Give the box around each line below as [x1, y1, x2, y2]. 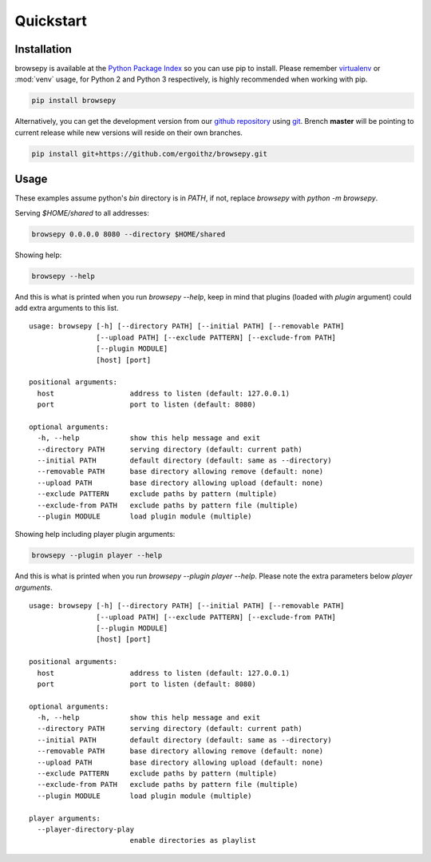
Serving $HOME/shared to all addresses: [14, 208, 149, 217]
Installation [14, 42, 72, 56]
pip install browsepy [31, 96, 117, 105]
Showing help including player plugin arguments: [14, 530, 176, 539]
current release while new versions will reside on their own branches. [14, 128, 243, 137]
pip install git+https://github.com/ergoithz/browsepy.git [31, 149, 267, 158]
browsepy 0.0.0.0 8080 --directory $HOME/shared [31, 229, 226, 239]
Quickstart [14, 12, 88, 30]
